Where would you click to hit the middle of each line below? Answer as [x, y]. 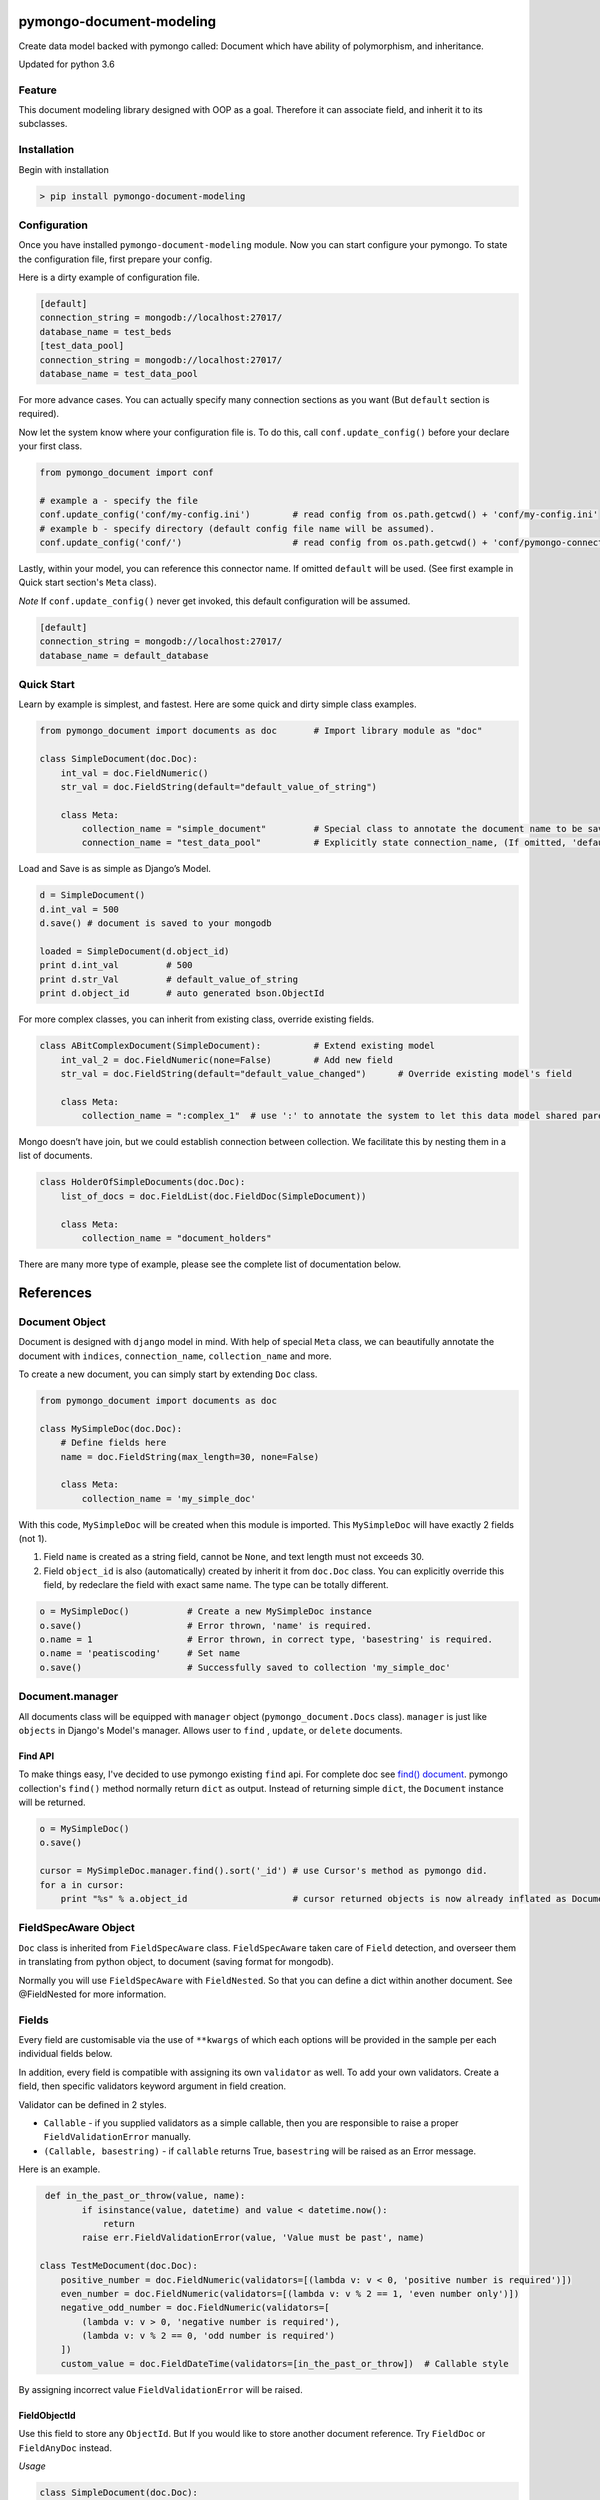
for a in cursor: [82, 1884]
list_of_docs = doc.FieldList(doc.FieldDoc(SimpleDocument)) [213, 1196]
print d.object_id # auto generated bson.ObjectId [182, 993]
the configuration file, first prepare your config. [115, 259]
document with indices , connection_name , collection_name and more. [175, 1356]
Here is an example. [59, 2169]
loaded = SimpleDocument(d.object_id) [134, 951]
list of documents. [56, 1156]
